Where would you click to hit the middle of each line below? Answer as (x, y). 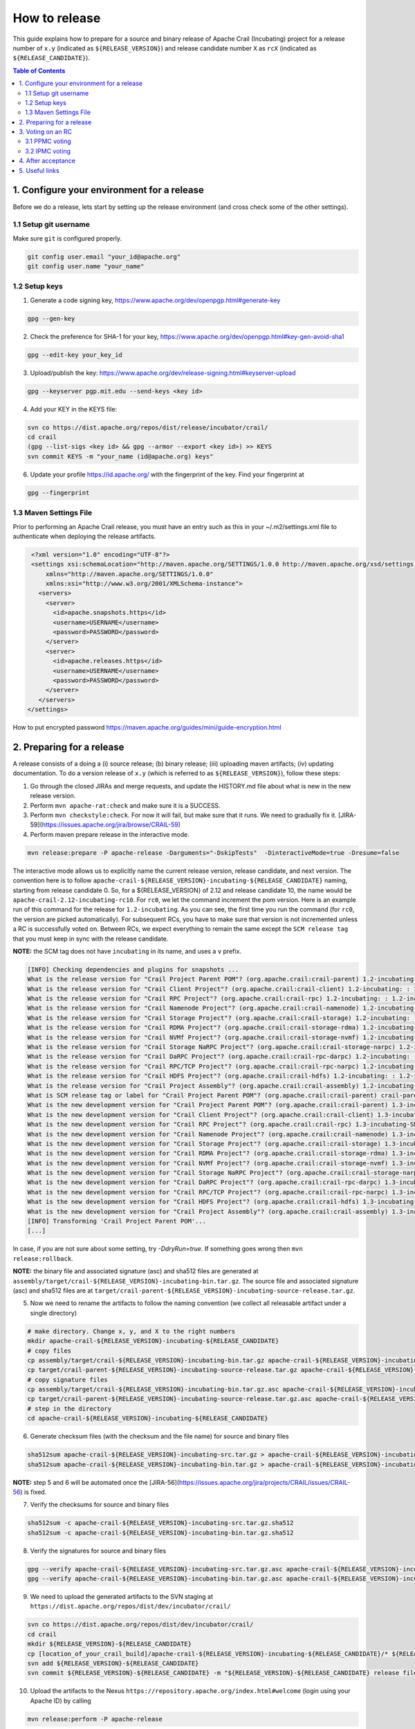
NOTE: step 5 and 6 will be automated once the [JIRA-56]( (96, 1482)
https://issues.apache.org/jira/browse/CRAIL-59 (110, 825)
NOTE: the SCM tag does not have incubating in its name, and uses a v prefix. (127, 951)
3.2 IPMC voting (48, 151)
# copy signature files (68, 1379)
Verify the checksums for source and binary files (100, 1505)
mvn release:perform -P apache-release (95, 1719)
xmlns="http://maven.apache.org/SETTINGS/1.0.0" (129, 574)
